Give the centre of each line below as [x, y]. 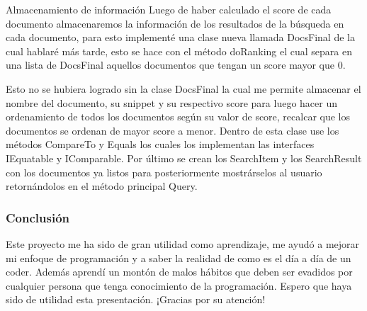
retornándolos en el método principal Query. [102, 186]
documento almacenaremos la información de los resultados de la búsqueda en [175, 23]
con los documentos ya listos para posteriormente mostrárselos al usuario [164, 172]
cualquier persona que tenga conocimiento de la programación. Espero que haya [179, 285]
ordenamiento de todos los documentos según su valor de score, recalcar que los [178, 117]
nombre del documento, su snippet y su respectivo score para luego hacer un [172, 102]
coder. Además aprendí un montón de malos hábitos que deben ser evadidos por [179, 272]
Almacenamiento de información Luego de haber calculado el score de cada [169, 9]
